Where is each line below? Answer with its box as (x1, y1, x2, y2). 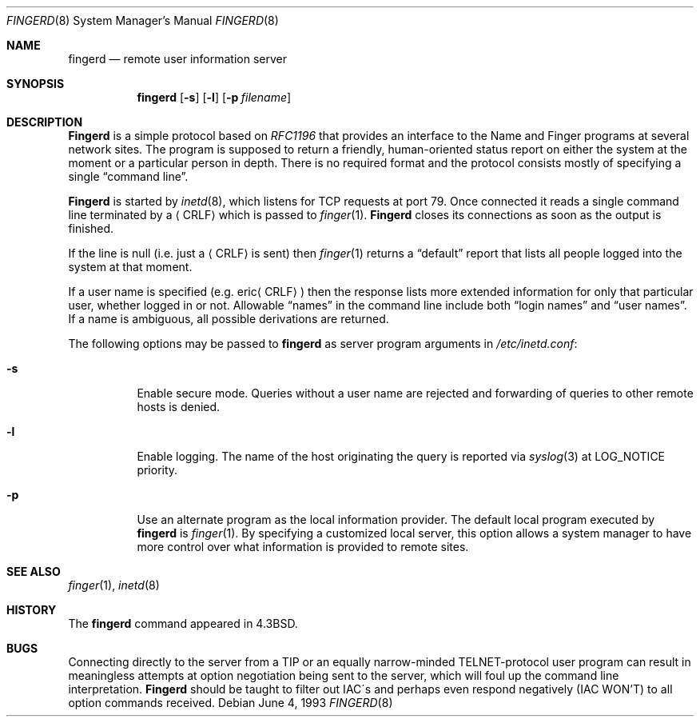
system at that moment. (68, 260, 193, 274)
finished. (68, 222, 114, 235)
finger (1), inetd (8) (68, 578, 160, 592)
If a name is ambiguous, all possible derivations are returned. (68, 312, 389, 326)
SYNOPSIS (6, 77, 65, 90)
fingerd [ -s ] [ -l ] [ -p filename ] (137, 90, 292, 104)
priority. (137, 463, 178, 477)
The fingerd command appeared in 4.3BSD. (68, 617, 298, 630)
